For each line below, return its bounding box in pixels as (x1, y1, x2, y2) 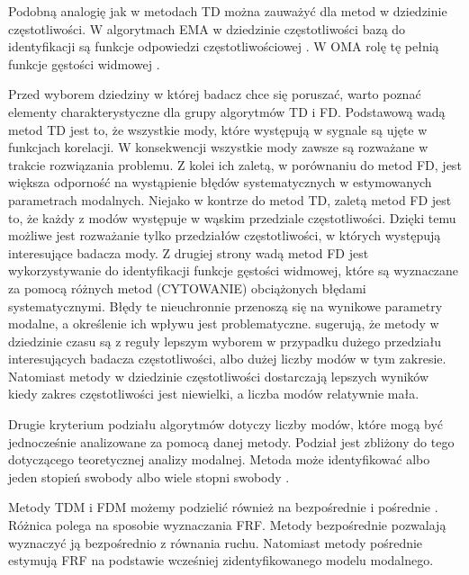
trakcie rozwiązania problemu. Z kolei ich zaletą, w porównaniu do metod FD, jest (8, 155, 462, 174)
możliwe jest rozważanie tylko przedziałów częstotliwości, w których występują (8, 226, 441, 245)
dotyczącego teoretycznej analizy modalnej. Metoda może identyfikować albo (8, 450, 430, 469)
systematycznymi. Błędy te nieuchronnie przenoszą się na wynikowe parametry (8, 296, 443, 315)
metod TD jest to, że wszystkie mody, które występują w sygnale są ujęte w (8, 120, 428, 139)
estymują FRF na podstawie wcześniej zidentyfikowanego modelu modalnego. (8, 551, 434, 570)
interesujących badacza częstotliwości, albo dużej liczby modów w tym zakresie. (8, 349, 446, 368)
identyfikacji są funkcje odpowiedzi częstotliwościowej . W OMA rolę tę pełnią (8, 37, 439, 56)
